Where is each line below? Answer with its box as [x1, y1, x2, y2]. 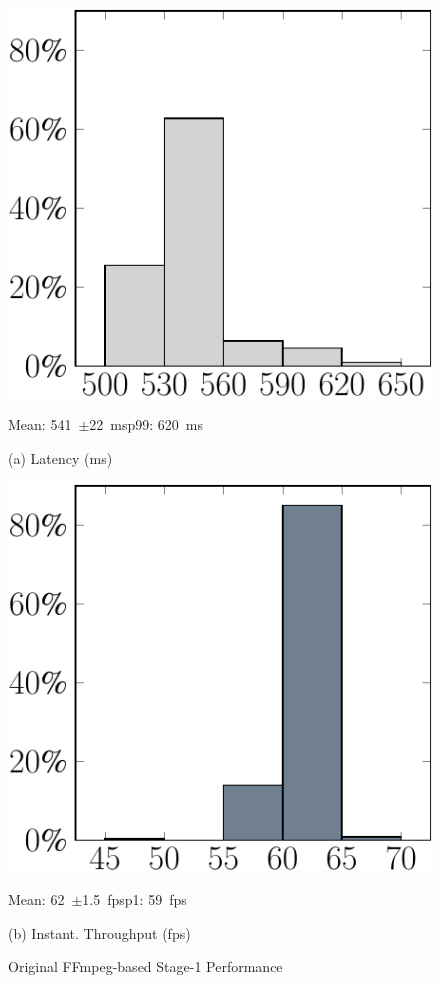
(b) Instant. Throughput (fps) [8, 922, 191, 943]
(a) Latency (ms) [8, 448, 113, 468]
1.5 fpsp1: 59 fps [82, 889, 187, 909]
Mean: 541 [8, 414, 72, 435]
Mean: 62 [8, 889, 65, 909]
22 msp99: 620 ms [89, 414, 204, 435]
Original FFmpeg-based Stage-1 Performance [8, 956, 283, 977]
